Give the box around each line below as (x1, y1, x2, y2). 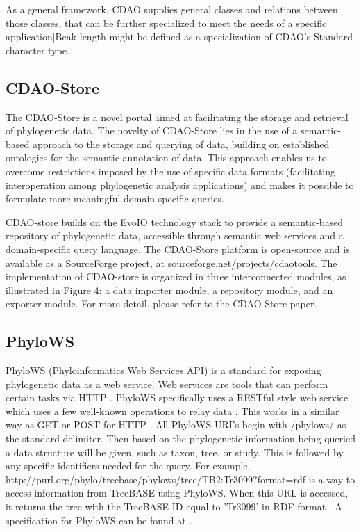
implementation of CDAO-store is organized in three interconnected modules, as (6, 269, 346, 284)
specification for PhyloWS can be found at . (6, 513, 192, 527)
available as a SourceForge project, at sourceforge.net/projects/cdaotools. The (6, 255, 337, 270)
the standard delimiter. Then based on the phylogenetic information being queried (6, 431, 355, 446)
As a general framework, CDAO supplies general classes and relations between (6, 2, 338, 16)
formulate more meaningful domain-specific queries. (6, 191, 224, 206)
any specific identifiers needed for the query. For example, (6, 458, 251, 473)
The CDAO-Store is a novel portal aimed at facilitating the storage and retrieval (6, 109, 349, 124)
